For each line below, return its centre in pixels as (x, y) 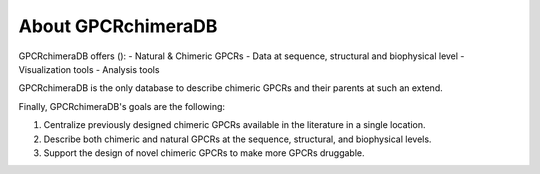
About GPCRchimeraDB (118, 26)
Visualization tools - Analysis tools (89, 69)
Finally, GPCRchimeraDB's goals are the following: (121, 106)
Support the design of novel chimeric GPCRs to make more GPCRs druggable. (204, 152)
